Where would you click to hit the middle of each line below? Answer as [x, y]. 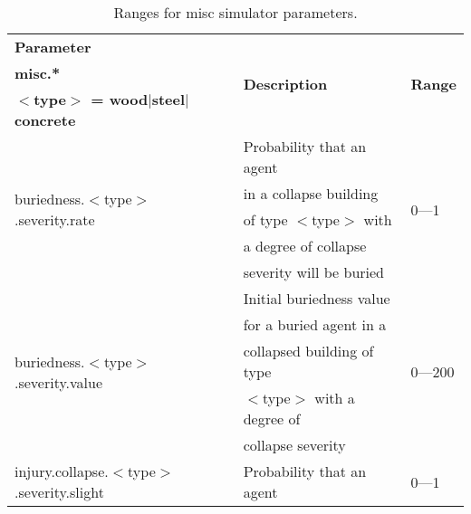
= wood [120, 99]
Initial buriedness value [317, 298]
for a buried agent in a [315, 324]
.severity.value [59, 382]
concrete [45, 120]
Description [285, 83]
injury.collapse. [62, 471]
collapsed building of [308, 351]
